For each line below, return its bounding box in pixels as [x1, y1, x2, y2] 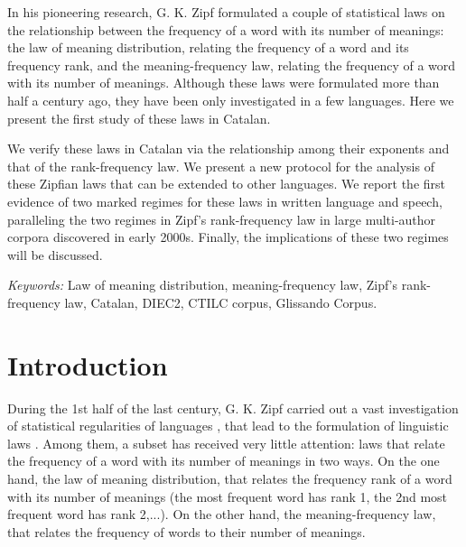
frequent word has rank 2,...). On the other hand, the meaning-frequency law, [7, 505, 436, 524]
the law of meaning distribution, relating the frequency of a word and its [7, 38, 409, 57]
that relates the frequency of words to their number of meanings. [7, 522, 366, 541]
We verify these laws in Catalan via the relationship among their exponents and [7, 139, 450, 158]
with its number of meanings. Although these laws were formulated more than [7, 73, 440, 92]
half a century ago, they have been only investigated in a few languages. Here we [7, 90, 454, 109]
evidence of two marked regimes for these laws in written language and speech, [7, 191, 443, 210]
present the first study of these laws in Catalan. [7, 108, 271, 127]
